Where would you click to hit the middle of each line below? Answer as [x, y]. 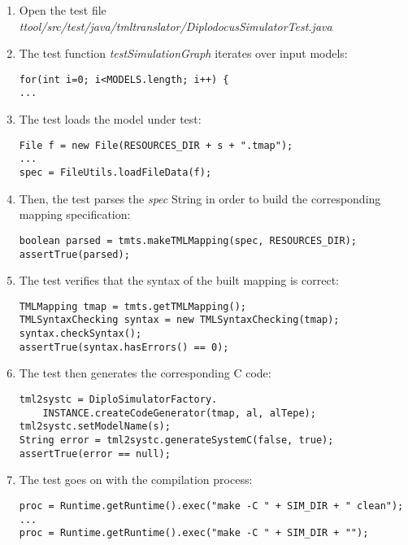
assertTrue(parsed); [74, 254]
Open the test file [63, 10]
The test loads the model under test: [110, 119]
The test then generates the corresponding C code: [145, 373]
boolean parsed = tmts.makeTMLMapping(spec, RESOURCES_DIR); [188, 240]
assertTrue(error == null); [95, 453]
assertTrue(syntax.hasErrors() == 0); [124, 347]
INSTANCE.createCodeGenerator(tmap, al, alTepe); [179, 413]
